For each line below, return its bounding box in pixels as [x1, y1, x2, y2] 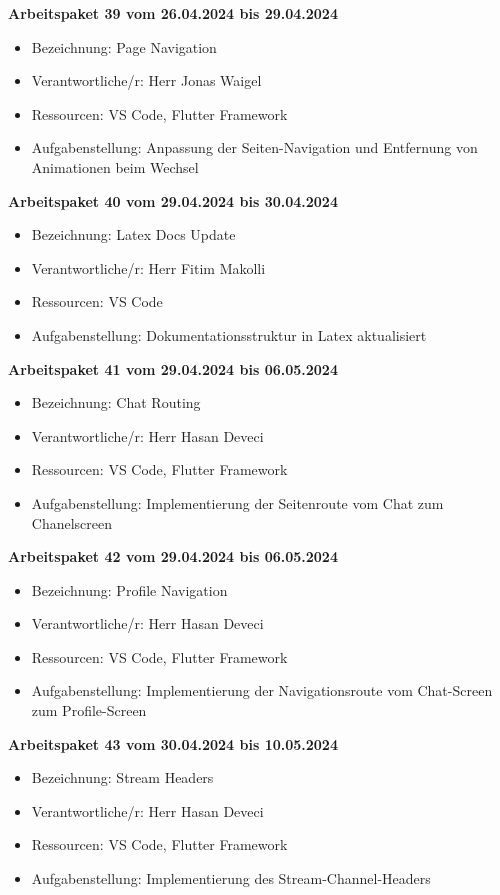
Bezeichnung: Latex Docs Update [31, 224, 236, 245]
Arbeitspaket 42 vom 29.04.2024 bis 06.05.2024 [8, 546, 338, 567]
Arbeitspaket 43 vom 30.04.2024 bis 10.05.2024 [8, 733, 338, 754]
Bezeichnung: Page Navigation [31, 36, 217, 57]
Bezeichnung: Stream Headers [31, 767, 214, 788]
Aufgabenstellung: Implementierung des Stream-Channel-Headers [31, 868, 431, 889]
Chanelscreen [31, 512, 113, 533]
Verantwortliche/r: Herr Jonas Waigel [31, 70, 262, 91]
